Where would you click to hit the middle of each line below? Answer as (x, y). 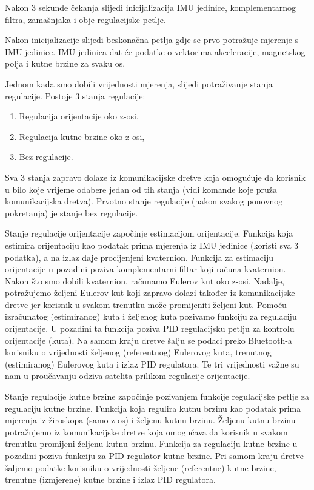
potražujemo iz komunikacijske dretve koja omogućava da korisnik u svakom (146, 431)
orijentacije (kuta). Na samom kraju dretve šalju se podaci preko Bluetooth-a (149, 340)
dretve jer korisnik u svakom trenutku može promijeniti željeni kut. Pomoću (146, 304)
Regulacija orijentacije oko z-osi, (79, 116)
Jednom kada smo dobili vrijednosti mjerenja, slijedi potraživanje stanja (139, 83)
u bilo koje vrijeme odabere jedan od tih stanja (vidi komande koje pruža (141, 189)
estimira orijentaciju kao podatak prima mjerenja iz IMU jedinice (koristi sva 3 (152, 245)
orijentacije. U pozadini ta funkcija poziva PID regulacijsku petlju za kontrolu (150, 328)
